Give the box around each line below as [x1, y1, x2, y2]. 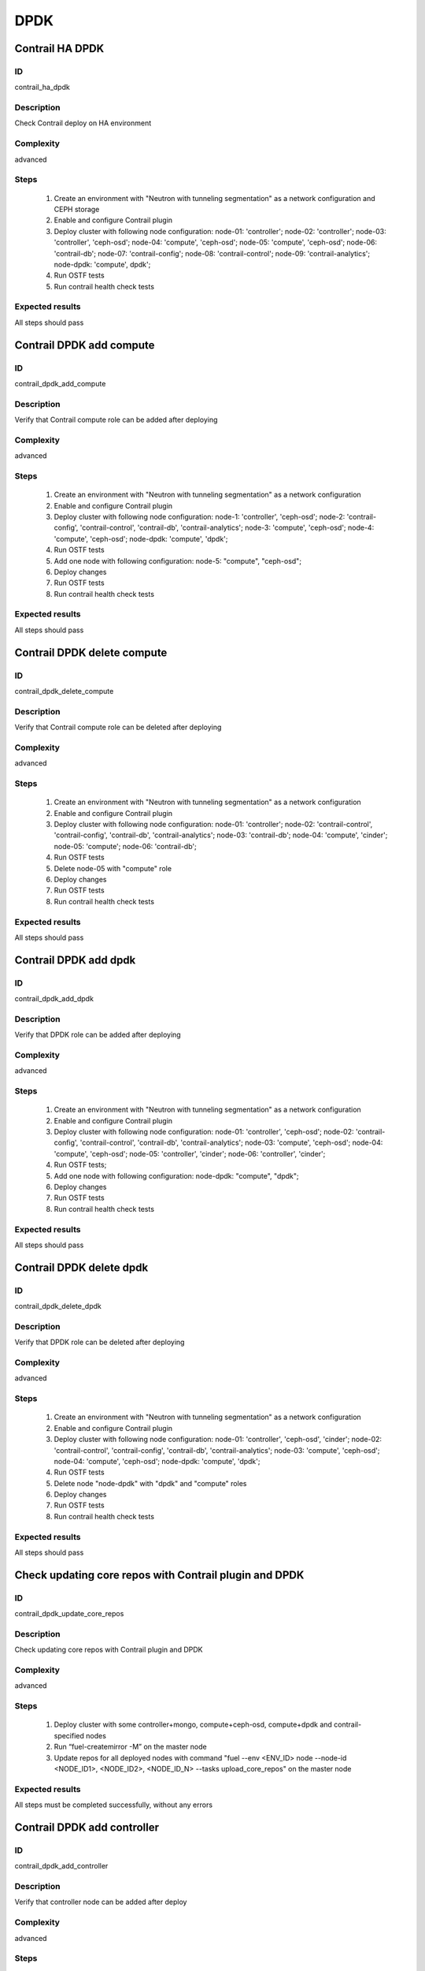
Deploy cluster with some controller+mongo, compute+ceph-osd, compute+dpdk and [54, 1720, 332, 1730]
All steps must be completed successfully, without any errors [14, 1800, 213, 1809]
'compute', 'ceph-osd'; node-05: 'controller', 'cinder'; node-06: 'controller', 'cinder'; [54, 1149, 326, 1158]
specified [54, 1731, 84, 1740]
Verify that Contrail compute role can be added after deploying [14, 415, 218, 425]
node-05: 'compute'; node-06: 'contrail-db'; [54, 841, 197, 851]
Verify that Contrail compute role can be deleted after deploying [14, 722, 222, 732]
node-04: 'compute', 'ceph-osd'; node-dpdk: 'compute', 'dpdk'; [54, 1456, 261, 1466]
